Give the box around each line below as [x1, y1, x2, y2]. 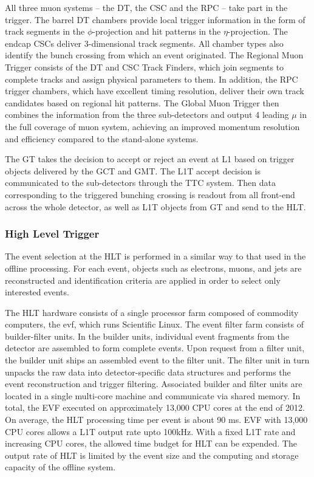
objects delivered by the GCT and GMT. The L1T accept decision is [5, 164, 261, 177]
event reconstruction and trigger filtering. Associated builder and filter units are [5, 377, 302, 390]
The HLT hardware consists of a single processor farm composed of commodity [5, 306, 299, 318]
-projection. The [227, 25, 288, 38]
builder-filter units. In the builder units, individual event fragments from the [5, 329, 289, 342]
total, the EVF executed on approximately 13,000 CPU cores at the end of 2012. [5, 401, 305, 414]
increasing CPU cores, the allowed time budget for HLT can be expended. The [5, 437, 297, 450]
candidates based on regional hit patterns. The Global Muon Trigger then [5, 96, 279, 109]
